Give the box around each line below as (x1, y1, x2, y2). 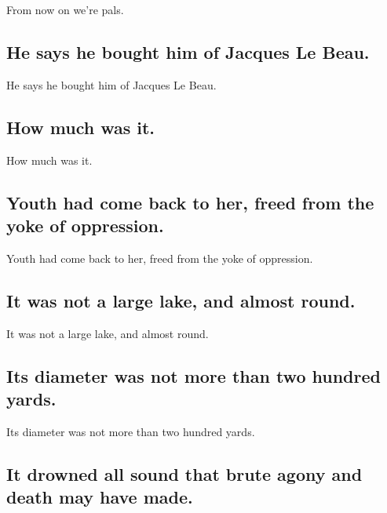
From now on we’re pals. (6, 2, 124, 17)
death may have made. (6, 485, 193, 509)
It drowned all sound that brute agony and (6, 461, 363, 486)
